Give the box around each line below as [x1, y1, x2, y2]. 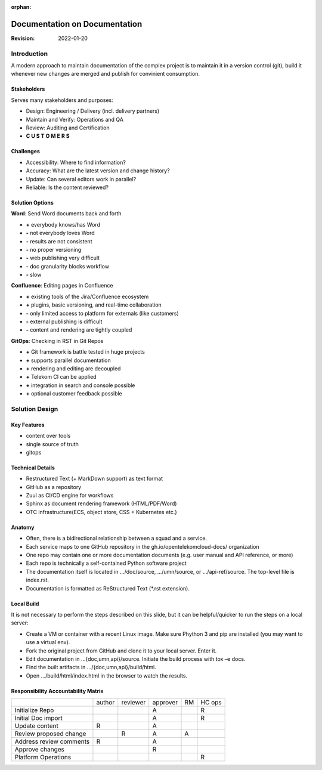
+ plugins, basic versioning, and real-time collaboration [26, 301, 162, 308]
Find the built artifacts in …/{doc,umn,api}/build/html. [26, 664, 156, 671]
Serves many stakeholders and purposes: [11, 96, 113, 104]
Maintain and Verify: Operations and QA [26, 116, 123, 123]
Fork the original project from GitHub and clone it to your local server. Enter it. [26, 647, 217, 654]
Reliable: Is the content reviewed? [26, 184, 109, 191]
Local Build [11, 600, 39, 607]
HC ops [200, 698, 222, 707]
